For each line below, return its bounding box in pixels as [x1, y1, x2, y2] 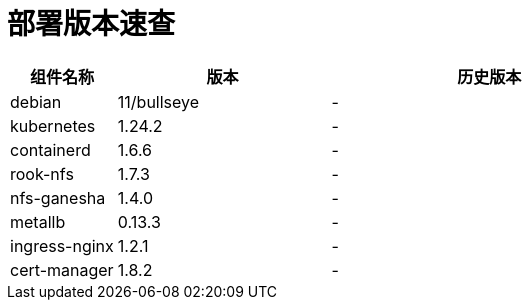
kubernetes [10, 115, 96, 136]
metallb [10, 211, 66, 232]
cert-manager [10, 259, 114, 280]
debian [10, 91, 62, 112]
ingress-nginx [10, 235, 114, 256]
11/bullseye [117, 91, 200, 112]
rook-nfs [10, 163, 74, 184]
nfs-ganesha [10, 187, 106, 208]
